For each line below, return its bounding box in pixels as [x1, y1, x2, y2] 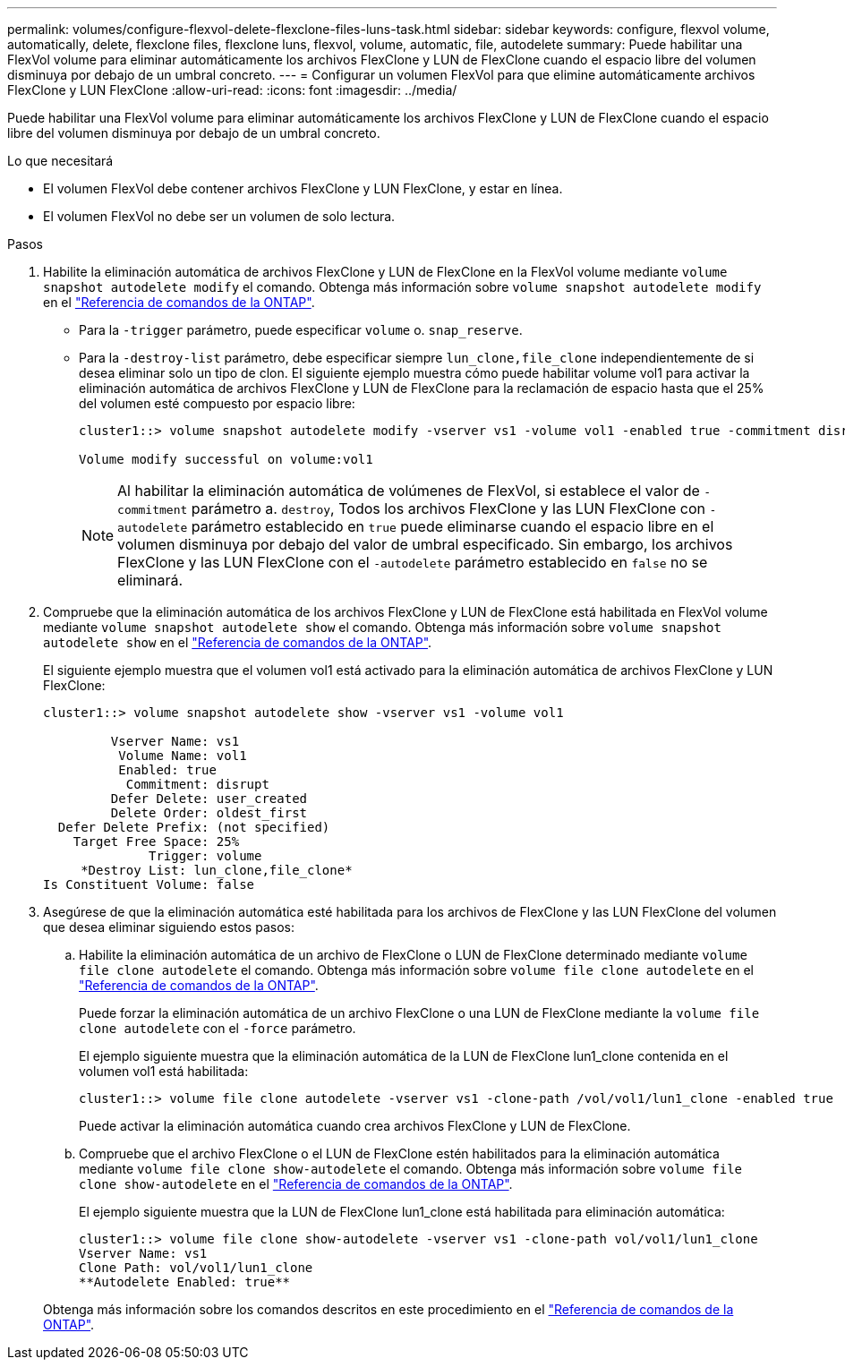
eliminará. [117, 571, 184, 589]
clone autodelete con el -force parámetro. [79, 1021, 356, 1036]
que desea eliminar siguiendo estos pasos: [43, 919, 294, 935]
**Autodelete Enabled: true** [79, 1275, 291, 1289]
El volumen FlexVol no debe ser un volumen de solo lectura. [43, 209, 396, 224]
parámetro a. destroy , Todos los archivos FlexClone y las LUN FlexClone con [191, 500, 705, 517]
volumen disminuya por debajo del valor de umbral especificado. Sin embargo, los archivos [117, 535, 733, 553]
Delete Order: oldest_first [110, 806, 308, 820]
